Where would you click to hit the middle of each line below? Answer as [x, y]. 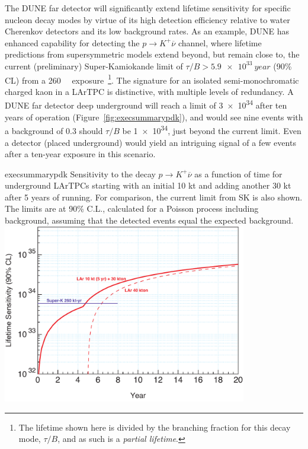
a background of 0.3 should [54, 130]
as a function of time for [238, 173]
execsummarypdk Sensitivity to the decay [80, 173]
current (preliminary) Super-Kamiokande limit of [94, 66]
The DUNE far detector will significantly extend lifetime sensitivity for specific [148, 8]
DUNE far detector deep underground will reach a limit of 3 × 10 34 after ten [146, 104]
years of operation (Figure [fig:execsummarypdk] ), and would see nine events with [154, 117]
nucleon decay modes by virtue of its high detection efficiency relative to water [147, 19]
